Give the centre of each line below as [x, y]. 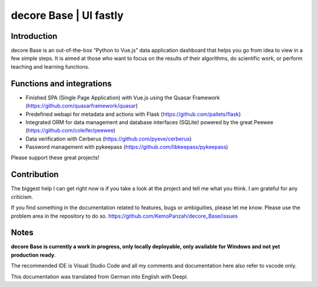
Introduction [34, 36]
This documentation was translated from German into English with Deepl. [100, 276]
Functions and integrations [61, 83]
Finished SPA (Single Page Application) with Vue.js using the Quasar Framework [123, 98]
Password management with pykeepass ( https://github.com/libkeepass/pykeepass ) [127, 147]
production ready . [33, 255]
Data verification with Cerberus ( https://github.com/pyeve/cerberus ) [109, 139]
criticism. [22, 196]
